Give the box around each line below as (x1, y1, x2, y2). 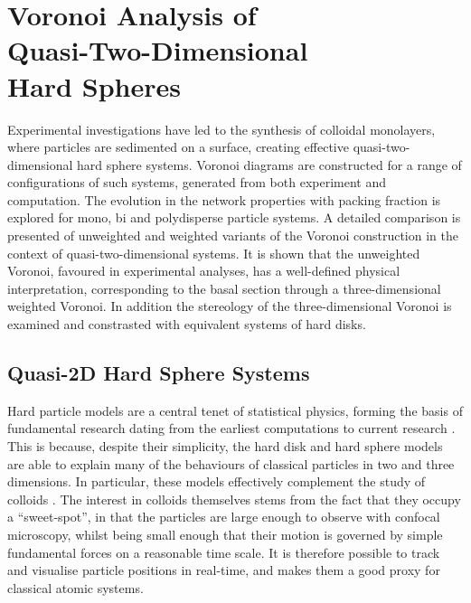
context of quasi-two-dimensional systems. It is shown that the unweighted (7, 243, 420, 262)
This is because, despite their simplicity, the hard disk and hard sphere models (7, 437, 443, 456)
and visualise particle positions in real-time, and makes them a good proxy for (7, 561, 440, 579)
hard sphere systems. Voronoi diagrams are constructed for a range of (77, 155, 462, 174)
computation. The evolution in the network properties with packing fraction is (7, 190, 441, 209)
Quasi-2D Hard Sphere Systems (7, 359, 310, 387)
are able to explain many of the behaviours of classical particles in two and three (7, 454, 455, 473)
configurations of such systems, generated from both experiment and (7, 173, 386, 192)
